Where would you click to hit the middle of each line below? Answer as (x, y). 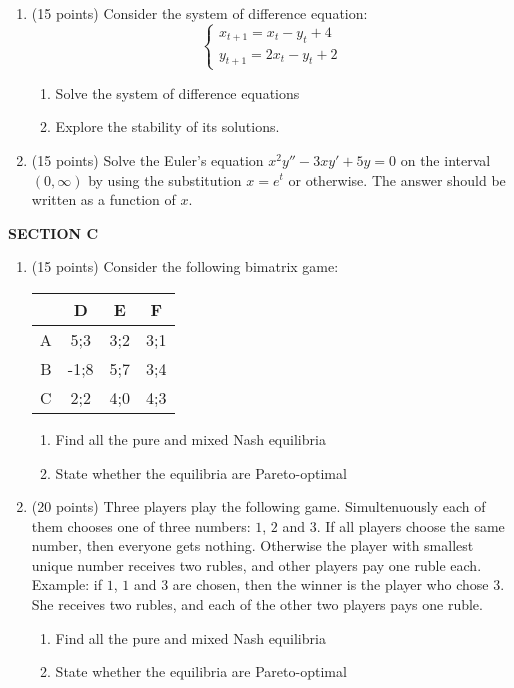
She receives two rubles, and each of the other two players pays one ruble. (257, 604)
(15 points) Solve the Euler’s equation (147, 159)
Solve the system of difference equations (177, 92)
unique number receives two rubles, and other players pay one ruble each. (256, 564)
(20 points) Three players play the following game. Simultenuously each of (258, 506)
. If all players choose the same (410, 525)
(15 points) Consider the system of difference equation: (199, 13)
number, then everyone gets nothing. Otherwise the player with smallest (252, 545)
